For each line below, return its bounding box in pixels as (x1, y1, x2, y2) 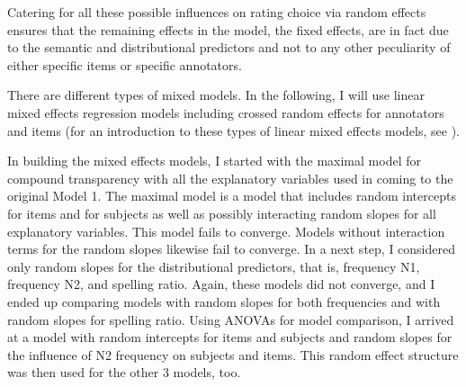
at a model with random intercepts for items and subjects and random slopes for (7, 328, 453, 346)
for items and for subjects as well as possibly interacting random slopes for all (7, 203, 436, 222)
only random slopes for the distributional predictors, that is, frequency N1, (7, 256, 420, 275)
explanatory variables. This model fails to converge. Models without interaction (7, 221, 445, 240)
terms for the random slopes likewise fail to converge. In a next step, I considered (7, 239, 455, 258)
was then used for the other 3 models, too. (7, 363, 241, 382)
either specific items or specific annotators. (7, 55, 242, 74)
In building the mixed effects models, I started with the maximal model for (7, 151, 421, 170)
